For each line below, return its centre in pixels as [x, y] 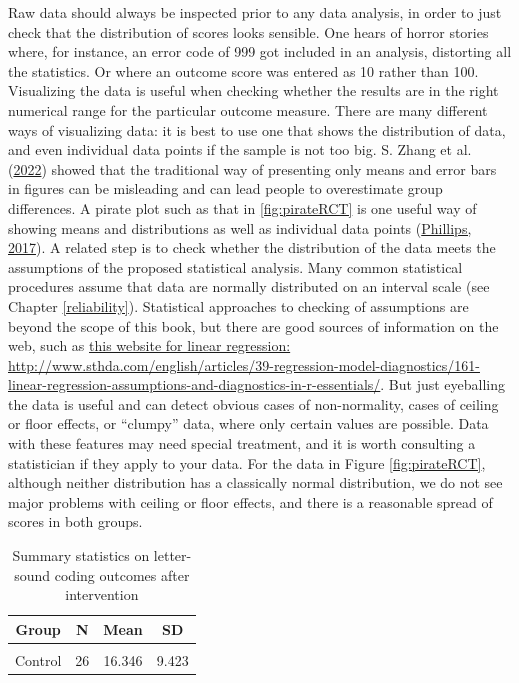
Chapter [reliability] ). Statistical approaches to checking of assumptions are [238, 305]
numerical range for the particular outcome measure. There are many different [248, 109]
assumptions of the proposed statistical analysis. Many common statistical [235, 266]
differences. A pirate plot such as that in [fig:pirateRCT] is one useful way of [242, 207]
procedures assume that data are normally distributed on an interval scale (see [249, 286]
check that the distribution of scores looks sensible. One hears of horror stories [248, 31]
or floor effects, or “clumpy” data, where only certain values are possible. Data [248, 423]
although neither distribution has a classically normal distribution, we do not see [255, 482]
